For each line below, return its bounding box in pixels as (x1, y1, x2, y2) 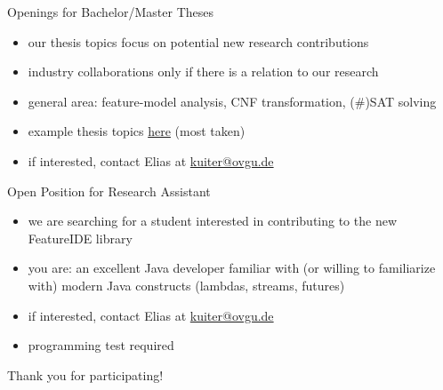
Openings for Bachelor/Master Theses (7, 3, 213, 20)
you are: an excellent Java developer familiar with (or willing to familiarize (28, 259, 436, 277)
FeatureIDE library (28, 228, 133, 247)
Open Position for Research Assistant (7, 181, 211, 200)
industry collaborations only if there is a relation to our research (28, 62, 379, 81)
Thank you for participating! (7, 365, 164, 384)
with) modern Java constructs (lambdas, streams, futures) (28, 275, 345, 294)
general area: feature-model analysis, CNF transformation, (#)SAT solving (28, 92, 437, 110)
